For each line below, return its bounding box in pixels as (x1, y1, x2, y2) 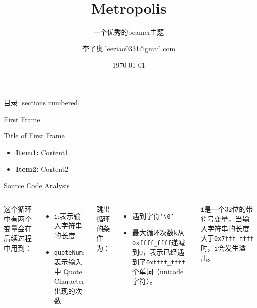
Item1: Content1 (15, 147, 69, 157)
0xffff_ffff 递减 (132, 237, 185, 247)
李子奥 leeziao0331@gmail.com (82, 43, 176, 53)
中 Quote (54, 266, 82, 276)
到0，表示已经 (132, 247, 178, 257)
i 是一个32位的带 (200, 204, 253, 214)
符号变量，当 (200, 214, 242, 224)
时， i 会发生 (200, 242, 239, 253)
